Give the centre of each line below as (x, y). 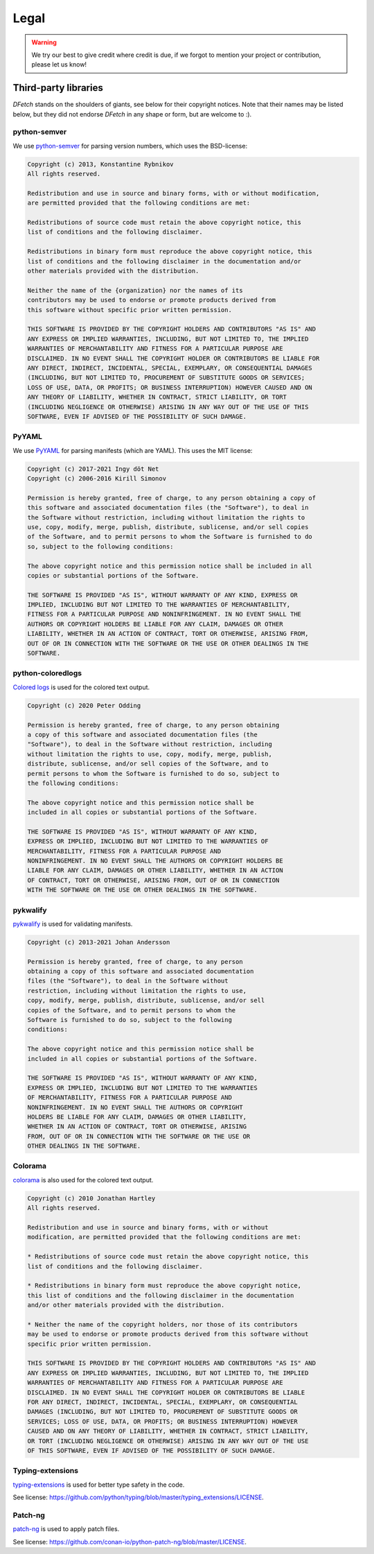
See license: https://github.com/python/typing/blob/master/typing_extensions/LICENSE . (139, 1497)
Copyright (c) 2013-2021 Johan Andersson (99, 942)
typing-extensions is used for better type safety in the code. (99, 1485)
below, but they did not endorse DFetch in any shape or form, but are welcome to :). (132, 114)
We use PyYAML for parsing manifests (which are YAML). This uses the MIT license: (133, 450)
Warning (44, 42)
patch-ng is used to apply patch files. (66, 1529)
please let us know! (59, 64)
